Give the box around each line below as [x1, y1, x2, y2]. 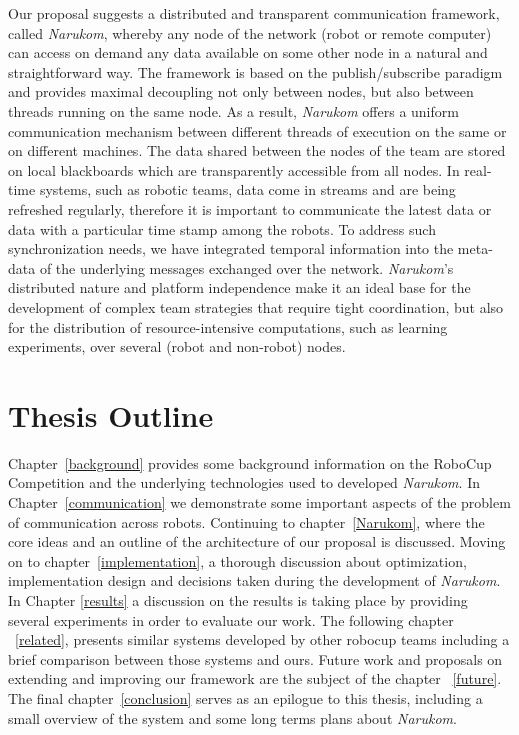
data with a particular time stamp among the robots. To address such [8, 218, 436, 239]
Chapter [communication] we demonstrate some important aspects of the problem [8, 492, 511, 512]
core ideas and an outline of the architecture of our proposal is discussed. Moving [8, 531, 506, 552]
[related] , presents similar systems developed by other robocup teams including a [15, 629, 510, 650]
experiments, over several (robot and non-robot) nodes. [8, 336, 346, 357]
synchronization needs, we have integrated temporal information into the [8, 238, 454, 259]
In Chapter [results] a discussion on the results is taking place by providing [8, 589, 468, 610]
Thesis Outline [8, 394, 214, 435]
